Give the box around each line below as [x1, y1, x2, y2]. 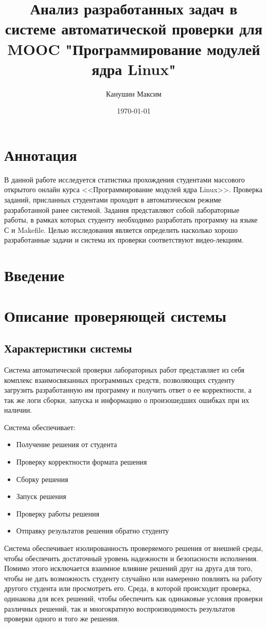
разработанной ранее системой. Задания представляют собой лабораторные [4, 204, 240, 215]
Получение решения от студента [16, 439, 117, 450]
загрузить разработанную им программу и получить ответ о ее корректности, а [4, 384, 252, 395]
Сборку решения [16, 473, 68, 484]
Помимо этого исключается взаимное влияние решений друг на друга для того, [4, 563, 253, 574]
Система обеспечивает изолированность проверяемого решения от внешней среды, [4, 543, 263, 554]
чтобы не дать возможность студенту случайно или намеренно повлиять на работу [4, 573, 262, 583]
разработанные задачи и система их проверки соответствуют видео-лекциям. [4, 234, 244, 245]
